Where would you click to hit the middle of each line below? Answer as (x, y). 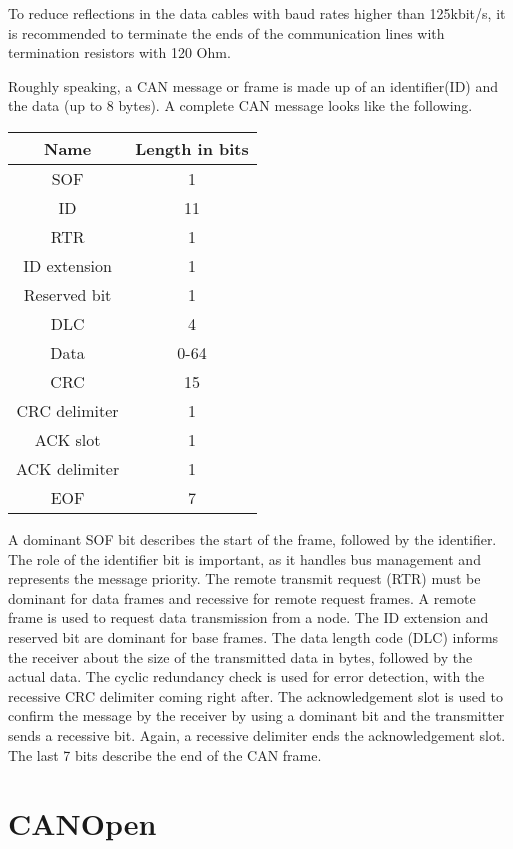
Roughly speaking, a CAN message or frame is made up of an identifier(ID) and (253, 85)
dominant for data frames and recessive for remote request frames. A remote (242, 597)
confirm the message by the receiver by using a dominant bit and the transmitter (256, 715)
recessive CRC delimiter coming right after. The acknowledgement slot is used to (255, 695)
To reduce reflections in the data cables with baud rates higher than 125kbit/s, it (257, 13)
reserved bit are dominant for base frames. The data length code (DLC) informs (253, 636)
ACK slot (67, 439)
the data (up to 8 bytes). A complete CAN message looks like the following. (240, 105)
